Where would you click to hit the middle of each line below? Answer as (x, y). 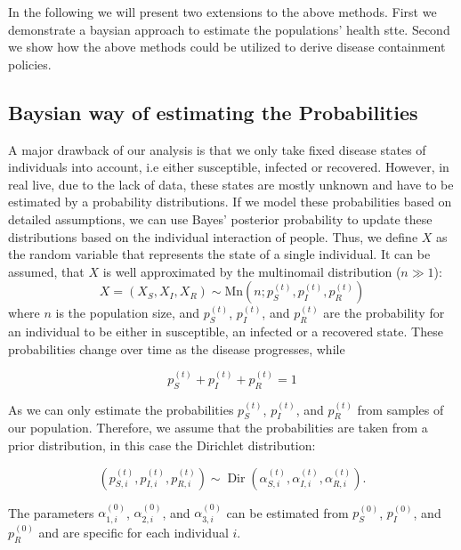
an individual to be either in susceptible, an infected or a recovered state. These (226, 332)
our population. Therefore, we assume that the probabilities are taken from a (218, 428)
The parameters (51, 512)
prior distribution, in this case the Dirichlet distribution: (162, 445)
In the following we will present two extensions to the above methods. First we (222, 12)
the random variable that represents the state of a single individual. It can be (219, 254)
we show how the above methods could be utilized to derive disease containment (227, 47)
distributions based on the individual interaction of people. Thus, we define (213, 236)
